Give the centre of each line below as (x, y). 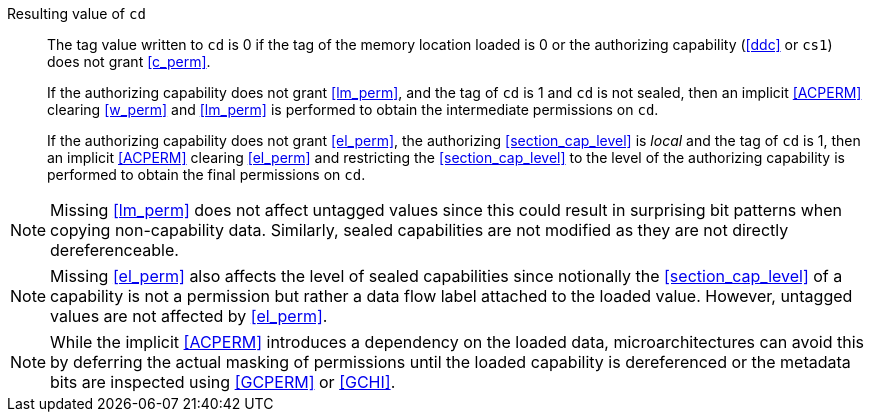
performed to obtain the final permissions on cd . (206, 174)
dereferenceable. (114, 250)
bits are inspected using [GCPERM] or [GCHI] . (223, 382)
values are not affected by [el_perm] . (189, 316)
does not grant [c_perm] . (129, 61)
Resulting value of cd (76, 13)
